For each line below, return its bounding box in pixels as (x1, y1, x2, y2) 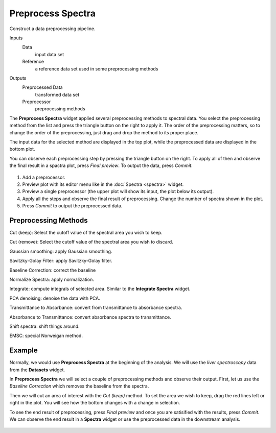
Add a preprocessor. (22, 174, 66, 180)
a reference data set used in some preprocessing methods (35, 65, 158, 71)
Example (9, 346, 38, 355)
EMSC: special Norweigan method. (9, 332, 83, 339)
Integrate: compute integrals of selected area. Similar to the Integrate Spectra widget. (9, 286, 191, 292)
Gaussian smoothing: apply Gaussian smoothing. (9, 248, 112, 254)
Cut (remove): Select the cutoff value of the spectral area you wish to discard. (9, 239, 173, 245)
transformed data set (35, 91, 79, 98)
